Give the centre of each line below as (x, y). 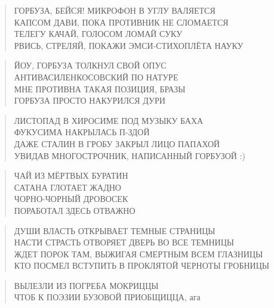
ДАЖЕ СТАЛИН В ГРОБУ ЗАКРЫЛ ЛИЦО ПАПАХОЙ (117, 143)
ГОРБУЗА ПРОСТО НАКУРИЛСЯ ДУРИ (90, 100)
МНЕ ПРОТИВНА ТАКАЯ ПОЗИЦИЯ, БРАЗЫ (100, 88)
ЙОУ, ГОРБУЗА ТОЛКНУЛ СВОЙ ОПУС (90, 65)
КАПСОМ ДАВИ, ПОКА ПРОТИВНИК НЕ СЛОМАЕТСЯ (121, 22)
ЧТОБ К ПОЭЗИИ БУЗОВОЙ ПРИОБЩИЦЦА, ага (107, 297)
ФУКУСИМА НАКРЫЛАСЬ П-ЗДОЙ (82, 132)
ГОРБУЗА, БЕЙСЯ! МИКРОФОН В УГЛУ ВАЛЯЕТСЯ (115, 10)
